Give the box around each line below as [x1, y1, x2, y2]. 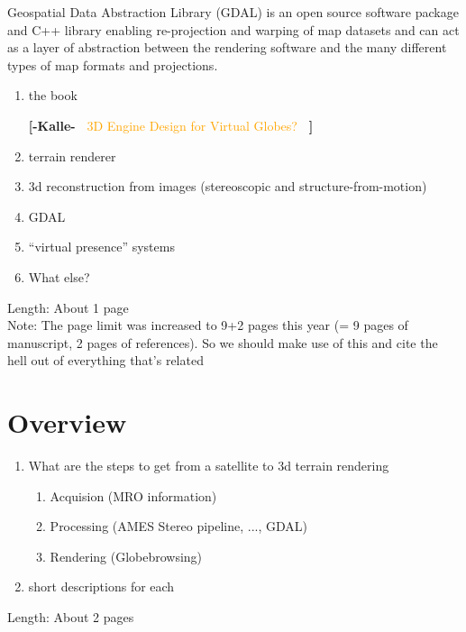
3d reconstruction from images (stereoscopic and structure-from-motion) [28, 177, 427, 196]
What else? [28, 267, 90, 286]
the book [28, 86, 78, 105]
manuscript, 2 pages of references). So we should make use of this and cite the [7, 333, 438, 352]
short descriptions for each [28, 577, 175, 596]
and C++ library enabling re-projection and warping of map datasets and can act [7, 20, 460, 39]
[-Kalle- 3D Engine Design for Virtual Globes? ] [28, 115, 314, 134]
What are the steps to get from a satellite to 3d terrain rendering [28, 456, 389, 475]
